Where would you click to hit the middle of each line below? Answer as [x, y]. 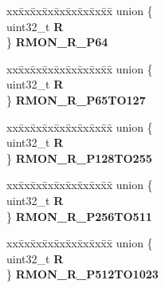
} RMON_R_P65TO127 [76, 99]
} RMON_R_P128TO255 [79, 158]
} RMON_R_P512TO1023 [82, 274]
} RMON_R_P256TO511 [79, 216]
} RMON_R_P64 [57, 42]
